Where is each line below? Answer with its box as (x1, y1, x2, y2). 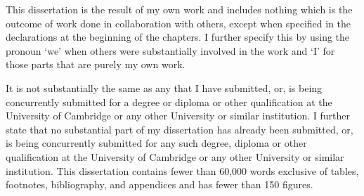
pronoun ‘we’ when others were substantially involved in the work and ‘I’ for (6, 43, 335, 58)
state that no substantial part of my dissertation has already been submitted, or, (6, 122, 353, 136)
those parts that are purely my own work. (6, 57, 186, 72)
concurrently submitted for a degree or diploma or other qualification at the (6, 94, 332, 109)
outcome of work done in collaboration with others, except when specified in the (6, 15, 351, 30)
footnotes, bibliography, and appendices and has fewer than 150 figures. (6, 177, 313, 192)
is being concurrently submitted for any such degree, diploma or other (6, 136, 307, 150)
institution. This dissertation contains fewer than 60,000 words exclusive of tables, (6, 163, 359, 178)
